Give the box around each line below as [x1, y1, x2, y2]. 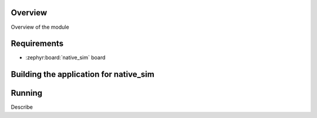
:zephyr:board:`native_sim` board [25, 54, 106, 61]
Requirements [11, 39, 64, 49]
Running [11, 88, 43, 98]
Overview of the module [11, 23, 70, 31]
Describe [11, 103, 33, 111]
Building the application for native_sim [11, 69, 155, 79]
